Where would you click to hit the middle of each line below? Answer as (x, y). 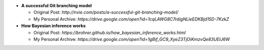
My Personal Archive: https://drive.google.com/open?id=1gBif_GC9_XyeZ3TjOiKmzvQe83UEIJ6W (132, 39)
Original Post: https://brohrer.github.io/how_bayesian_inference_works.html (110, 32)
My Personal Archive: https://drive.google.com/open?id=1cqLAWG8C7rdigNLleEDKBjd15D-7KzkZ (131, 19)
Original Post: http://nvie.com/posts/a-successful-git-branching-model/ (106, 12)
